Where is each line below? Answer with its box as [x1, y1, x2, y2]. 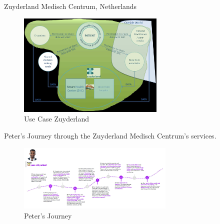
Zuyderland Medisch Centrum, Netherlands [4, 1, 137, 11]
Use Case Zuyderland [24, 113, 89, 124]
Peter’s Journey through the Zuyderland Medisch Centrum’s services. [4, 130, 216, 141]
